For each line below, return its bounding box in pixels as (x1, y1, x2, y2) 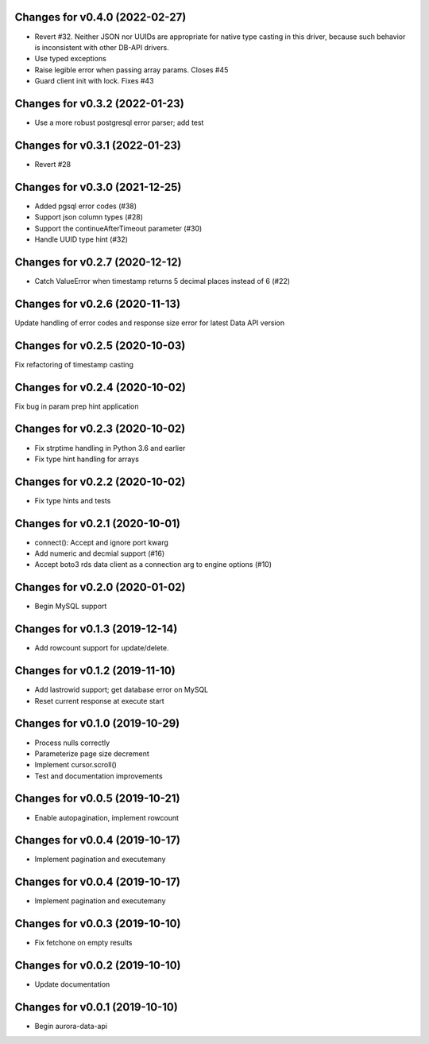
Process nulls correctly (34, 738, 110, 747)
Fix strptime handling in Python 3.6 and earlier (34, 443, 186, 452)
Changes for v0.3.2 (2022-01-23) (14, 96, 184, 111)
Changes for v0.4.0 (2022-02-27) (14, 10, 187, 24)
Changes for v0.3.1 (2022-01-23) (14, 138, 182, 152)
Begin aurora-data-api (34, 1022, 107, 1031)
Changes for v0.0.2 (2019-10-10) (14, 959, 181, 972)
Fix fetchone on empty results (34, 938, 133, 948)
